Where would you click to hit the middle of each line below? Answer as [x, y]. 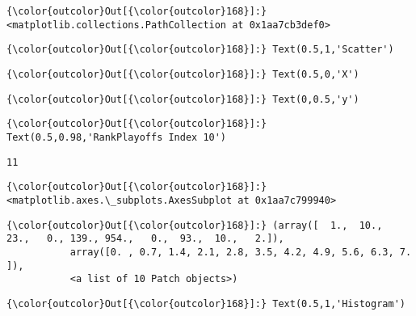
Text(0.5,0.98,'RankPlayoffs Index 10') [117, 137]
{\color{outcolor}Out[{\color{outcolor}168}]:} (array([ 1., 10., [195, 225]
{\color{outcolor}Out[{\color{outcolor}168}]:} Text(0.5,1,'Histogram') [206, 303]
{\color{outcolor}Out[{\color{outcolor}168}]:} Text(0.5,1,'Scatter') [200, 50]
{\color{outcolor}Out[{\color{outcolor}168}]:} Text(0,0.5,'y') [183, 99]
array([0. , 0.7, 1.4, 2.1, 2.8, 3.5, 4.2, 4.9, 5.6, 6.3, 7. [241, 252]
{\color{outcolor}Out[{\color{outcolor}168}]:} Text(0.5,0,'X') [183, 74]
